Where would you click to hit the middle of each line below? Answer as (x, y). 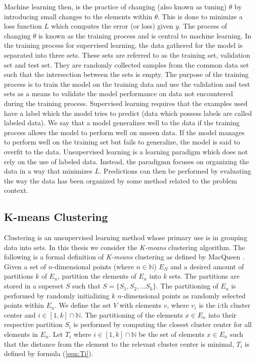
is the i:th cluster (225, 305)
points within (24, 305)
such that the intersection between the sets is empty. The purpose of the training (126, 74)
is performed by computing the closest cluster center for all (163, 324)
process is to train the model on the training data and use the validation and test (127, 84)
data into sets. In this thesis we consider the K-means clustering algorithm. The (125, 247)
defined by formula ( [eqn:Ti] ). (49, 353)
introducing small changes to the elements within (78, 16)
